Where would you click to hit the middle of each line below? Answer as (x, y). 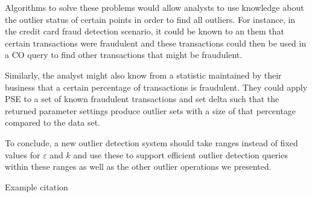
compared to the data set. (53, 122)
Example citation (37, 186)
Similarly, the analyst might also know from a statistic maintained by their (143, 75)
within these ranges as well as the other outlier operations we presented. (138, 166)
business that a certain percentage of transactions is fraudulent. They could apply (156, 87)
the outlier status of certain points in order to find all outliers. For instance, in (150, 19)
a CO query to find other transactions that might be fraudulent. (124, 55)
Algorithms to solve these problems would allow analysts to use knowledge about (154, 7)
